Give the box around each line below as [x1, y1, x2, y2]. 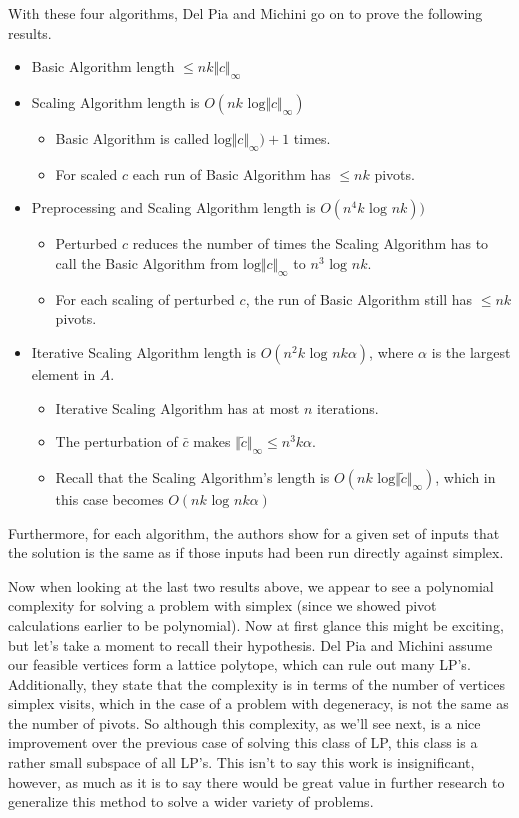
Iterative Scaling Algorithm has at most [55, 397, 300, 418]
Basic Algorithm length [31, 56, 175, 77]
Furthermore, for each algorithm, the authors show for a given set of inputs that [8, 522, 500, 543]
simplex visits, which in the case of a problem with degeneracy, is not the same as [8, 693, 509, 714]
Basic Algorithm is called [55, 127, 210, 148]
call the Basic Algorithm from [55, 252, 239, 273]
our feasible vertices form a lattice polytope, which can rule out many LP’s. [8, 654, 471, 675]
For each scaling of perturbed [55, 288, 235, 309]
